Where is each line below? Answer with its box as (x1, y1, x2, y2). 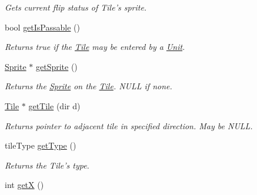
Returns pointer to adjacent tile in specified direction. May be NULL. (5, 119, 253, 132)
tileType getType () (5, 139, 76, 152)
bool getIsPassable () (5, 21, 80, 33)
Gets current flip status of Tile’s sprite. (5, 1, 147, 13)
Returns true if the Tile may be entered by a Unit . (5, 41, 185, 53)
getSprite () (35, 60, 78, 72)
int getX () (5, 179, 44, 191)
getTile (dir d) (28, 99, 81, 112)
